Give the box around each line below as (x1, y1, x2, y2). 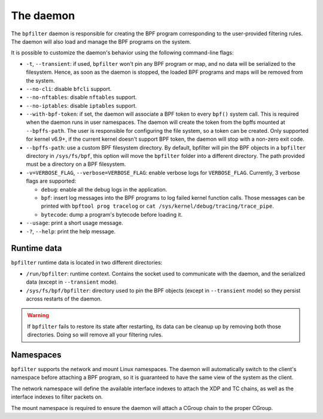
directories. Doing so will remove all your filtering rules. (27, 331, 163, 338)
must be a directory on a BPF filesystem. (26, 160, 126, 168)
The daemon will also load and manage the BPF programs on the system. (11, 38, 191, 45)
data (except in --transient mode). (26, 278, 118, 286)
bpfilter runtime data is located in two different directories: (11, 259, 163, 266)
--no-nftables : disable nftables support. (26, 93, 137, 101)
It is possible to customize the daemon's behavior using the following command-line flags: (11, 49, 234, 56)
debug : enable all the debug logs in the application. (41, 186, 167, 193)
